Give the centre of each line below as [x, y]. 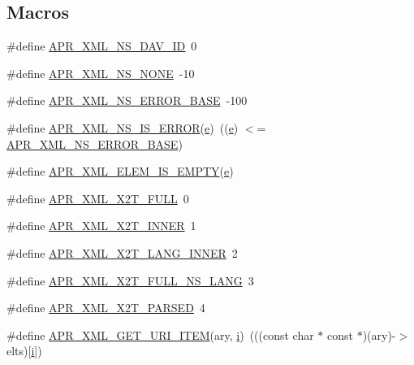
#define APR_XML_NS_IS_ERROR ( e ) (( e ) [123, 127]
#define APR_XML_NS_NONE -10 [101, 73]
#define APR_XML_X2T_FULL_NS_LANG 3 [130, 280]
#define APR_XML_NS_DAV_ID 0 [102, 46]
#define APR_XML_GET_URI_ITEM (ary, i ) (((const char [160, 335]
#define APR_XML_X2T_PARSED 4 [106, 308]
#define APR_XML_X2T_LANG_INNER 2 [122, 252]
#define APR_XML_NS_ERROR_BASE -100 [127, 100]
